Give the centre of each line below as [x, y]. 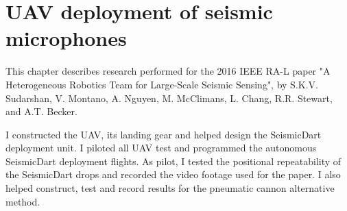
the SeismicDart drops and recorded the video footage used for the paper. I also [173, 174]
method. [23, 201]
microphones [66, 38]
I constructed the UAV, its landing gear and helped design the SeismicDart [164, 134]
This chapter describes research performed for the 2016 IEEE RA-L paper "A [168, 71]
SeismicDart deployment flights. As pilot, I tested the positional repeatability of [173, 161]
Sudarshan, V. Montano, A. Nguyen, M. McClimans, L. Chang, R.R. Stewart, [169, 98]
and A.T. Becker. [41, 111]
